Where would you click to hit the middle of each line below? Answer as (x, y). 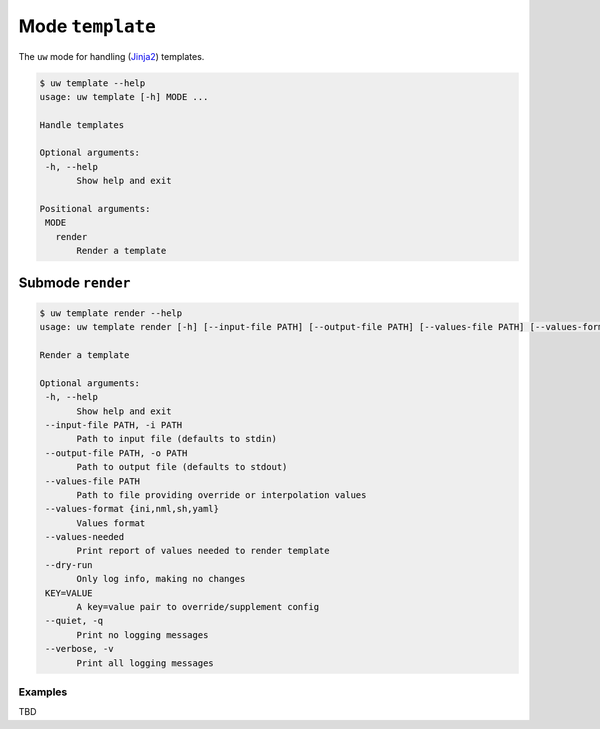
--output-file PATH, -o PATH (116, 453)
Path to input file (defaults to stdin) (176, 439)
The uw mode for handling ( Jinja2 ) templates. (111, 56)
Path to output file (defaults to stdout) (182, 467)
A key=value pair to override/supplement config (198, 607)
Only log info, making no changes (161, 579)
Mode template (87, 26)
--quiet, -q (74, 621)
